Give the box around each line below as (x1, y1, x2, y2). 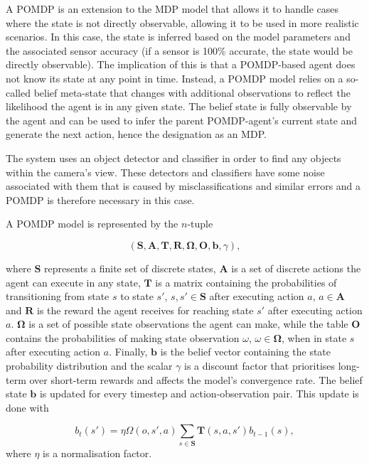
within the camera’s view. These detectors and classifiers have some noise (6, 164, 325, 179)
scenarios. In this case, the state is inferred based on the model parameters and (6, 29, 351, 44)
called (6, 85, 31, 100)
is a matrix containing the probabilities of (155, 274, 337, 289)
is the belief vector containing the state (160, 344, 331, 359)
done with (6, 400, 49, 415)
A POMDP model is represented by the (6, 216, 178, 231)
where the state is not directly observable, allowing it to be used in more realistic (6, 15, 359, 30)
